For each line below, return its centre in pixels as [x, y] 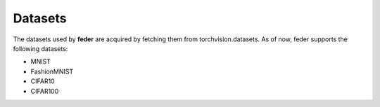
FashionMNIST [52, 71]
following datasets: [40, 48]
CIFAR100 [45, 91]
